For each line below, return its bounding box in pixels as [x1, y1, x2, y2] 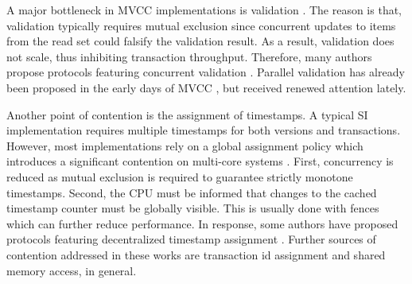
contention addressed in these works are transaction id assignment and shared [6, 246, 386, 263]
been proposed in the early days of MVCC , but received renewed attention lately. [6, 79, 406, 95]
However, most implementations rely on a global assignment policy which [6, 137, 363, 154]
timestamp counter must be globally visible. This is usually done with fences [6, 200, 379, 216]
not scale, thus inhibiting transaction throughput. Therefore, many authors [6, 48, 372, 64]
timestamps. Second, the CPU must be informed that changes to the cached [6, 184, 377, 200]
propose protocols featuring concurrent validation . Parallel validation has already [6, 64, 405, 80]
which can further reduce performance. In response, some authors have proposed [6, 215, 398, 231]
